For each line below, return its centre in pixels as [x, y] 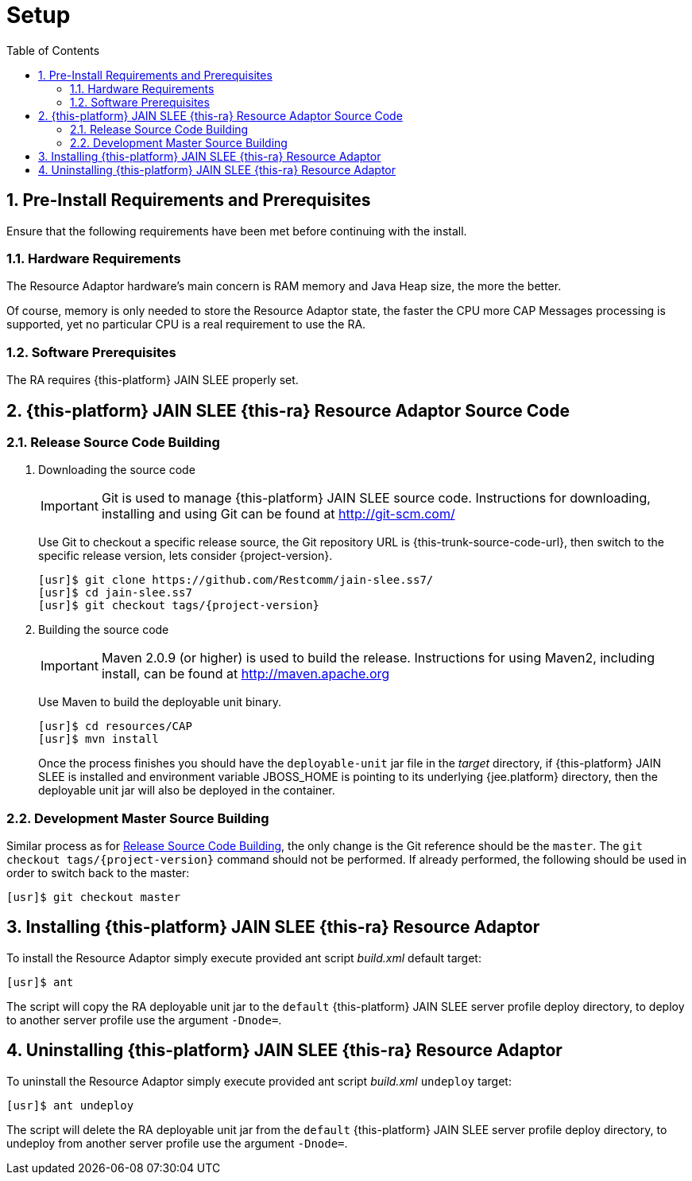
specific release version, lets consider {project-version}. [186, 556]
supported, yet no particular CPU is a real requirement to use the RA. [186, 324]
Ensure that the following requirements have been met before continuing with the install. [237, 231]
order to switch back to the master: [98, 873]
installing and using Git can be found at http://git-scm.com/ [278, 514]
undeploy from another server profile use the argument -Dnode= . [177, 1143]
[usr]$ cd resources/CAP [115, 726]
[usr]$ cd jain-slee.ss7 [115, 593]
